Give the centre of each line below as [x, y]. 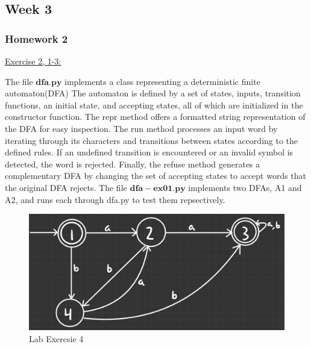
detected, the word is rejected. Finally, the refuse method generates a [133, 164]
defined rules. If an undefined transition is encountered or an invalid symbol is [149, 152]
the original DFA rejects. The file [66, 187]
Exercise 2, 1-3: [33, 61]
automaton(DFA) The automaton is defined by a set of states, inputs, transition [153, 93]
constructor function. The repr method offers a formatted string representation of [155, 117]
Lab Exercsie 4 [56, 338]
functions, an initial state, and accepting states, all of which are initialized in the [154, 105]
